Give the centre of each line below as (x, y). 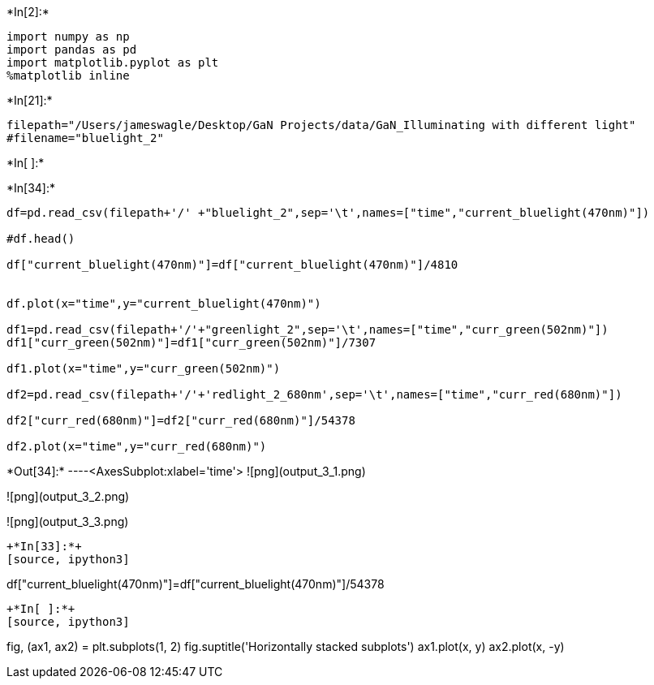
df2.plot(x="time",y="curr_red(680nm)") (137, 446)
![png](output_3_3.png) (68, 521)
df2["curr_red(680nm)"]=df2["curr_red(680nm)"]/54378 (181, 420)
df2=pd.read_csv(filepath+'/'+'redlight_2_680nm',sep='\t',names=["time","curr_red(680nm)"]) (314, 394)
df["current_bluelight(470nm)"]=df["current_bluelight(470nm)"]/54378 (196, 584)
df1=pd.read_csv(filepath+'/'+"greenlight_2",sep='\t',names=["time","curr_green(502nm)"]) (308, 330)
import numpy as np (68, 37)
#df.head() (41, 239)
